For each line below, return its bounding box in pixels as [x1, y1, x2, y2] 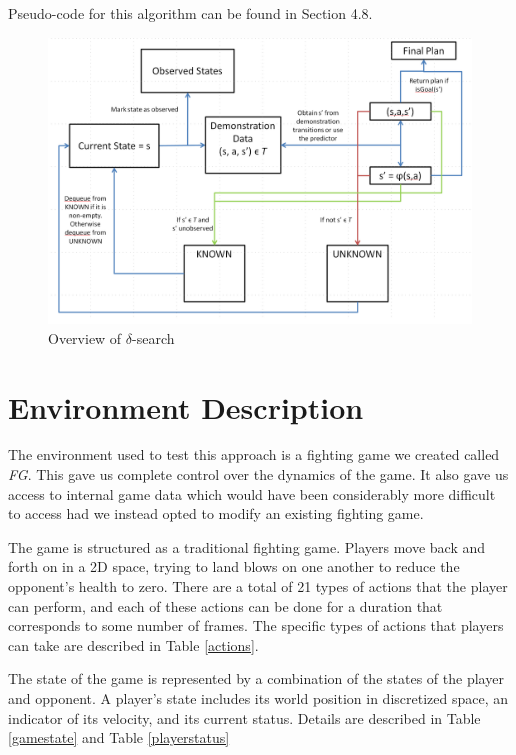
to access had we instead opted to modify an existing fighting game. [8, 503, 424, 524]
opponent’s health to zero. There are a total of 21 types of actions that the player [8, 576, 508, 596]
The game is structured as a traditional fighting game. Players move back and [8, 536, 486, 557]
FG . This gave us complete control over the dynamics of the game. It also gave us [8, 464, 509, 485]
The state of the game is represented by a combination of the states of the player [8, 668, 504, 689]
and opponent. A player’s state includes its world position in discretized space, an [8, 687, 508, 708]
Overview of [48, 327, 122, 348]
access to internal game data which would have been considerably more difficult [8, 483, 496, 504]
